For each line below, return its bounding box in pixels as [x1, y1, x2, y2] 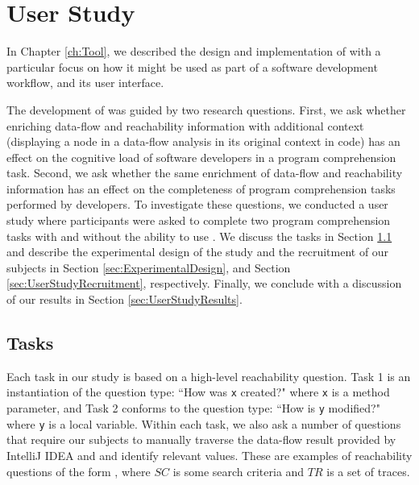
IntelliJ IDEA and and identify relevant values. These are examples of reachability [6, 446, 413, 463]
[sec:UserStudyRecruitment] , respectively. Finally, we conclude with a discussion [6, 275, 402, 292]
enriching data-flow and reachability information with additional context [6, 117, 364, 134]
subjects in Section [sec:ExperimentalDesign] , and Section [6, 259, 291, 276]
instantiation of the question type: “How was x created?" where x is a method [6, 383, 390, 400]
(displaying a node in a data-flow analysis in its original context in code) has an [6, 133, 400, 150]
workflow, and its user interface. [6, 74, 164, 91]
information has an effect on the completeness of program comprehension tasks [6, 180, 396, 197]
